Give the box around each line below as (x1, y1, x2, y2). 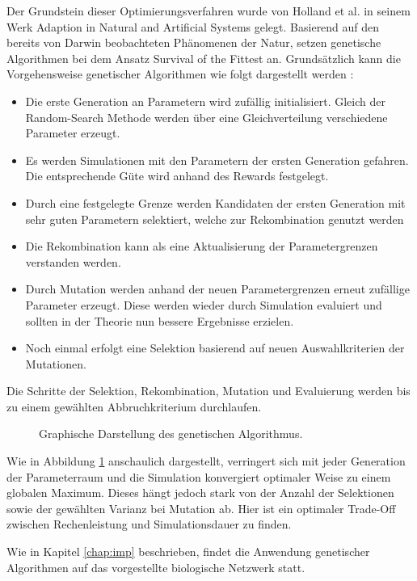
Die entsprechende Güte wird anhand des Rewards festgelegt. (25, 167, 329, 184)
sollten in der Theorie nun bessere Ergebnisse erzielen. (25, 312, 294, 329)
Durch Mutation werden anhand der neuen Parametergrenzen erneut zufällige (25, 280, 410, 297)
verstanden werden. (25, 253, 121, 270)
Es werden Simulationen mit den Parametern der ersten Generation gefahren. (25, 151, 409, 168)
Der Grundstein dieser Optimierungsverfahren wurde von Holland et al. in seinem (6, 2, 411, 19)
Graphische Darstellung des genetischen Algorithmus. (39, 425, 303, 442)
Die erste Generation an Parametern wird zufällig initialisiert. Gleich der (25, 92, 385, 109)
